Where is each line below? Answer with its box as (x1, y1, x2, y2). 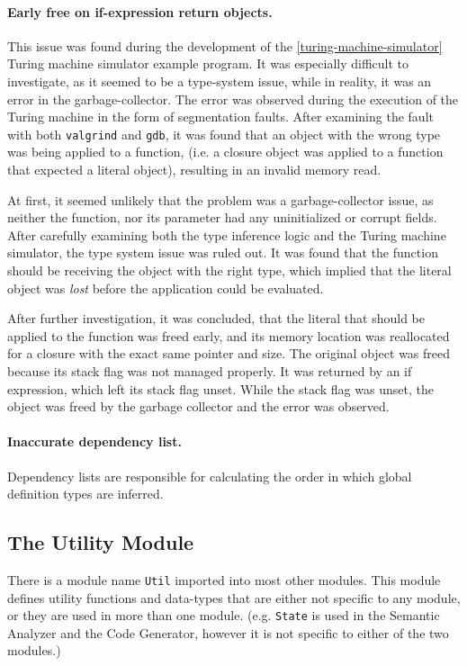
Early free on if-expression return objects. (7, 2, 273, 21)
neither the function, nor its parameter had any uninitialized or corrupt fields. (7, 208, 437, 227)
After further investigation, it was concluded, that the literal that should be (7, 309, 425, 328)
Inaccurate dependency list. (7, 432, 182, 451)
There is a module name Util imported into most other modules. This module (7, 570, 441, 589)
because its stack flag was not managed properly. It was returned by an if (7, 361, 412, 380)
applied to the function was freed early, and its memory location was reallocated (7, 326, 450, 345)
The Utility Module (7, 528, 194, 556)
